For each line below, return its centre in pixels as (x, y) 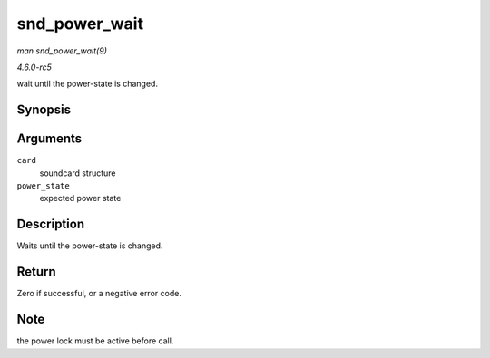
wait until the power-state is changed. (88, 84)
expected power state (80, 198)
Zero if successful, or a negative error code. (99, 294)
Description (51, 224)
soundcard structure (78, 173)
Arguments (49, 139)
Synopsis (44, 110)
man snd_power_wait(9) (62, 51)
